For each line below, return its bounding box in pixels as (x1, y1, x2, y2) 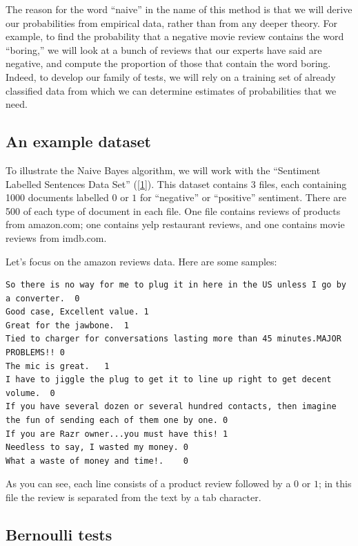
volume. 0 (6, 388, 55, 398)
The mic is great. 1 (6, 361, 110, 371)
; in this (318, 476, 352, 491)
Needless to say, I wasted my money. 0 (6, 442, 188, 453)
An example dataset (6, 131, 151, 152)
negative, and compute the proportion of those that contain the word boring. (6, 56, 331, 70)
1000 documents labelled (6, 190, 109, 205)
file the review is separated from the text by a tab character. (6, 490, 261, 505)
